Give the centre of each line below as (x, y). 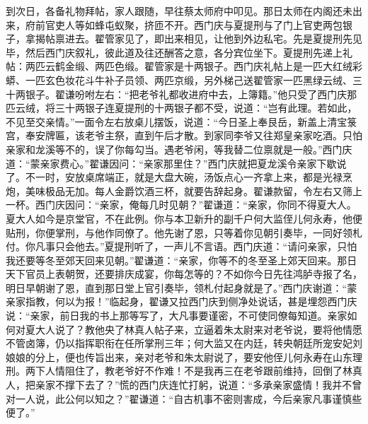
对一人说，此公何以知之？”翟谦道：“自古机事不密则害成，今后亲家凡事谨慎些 (184, 398)
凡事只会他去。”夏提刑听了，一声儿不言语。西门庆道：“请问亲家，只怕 (196, 246)
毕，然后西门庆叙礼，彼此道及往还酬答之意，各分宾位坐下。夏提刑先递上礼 (179, 52)
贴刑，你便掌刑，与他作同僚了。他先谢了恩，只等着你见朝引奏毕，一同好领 (179, 232)
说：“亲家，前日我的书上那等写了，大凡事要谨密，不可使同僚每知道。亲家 (177, 316)
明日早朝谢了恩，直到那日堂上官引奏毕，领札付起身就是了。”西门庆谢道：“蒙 (182, 287)
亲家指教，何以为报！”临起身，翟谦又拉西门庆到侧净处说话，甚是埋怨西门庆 (182, 301)
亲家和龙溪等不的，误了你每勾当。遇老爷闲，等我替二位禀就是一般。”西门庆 (179, 149)
